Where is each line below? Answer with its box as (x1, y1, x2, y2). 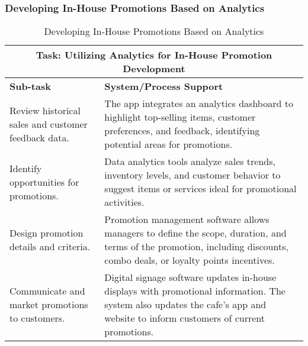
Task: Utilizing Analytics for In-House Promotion (36, 48, 272, 62)
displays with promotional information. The (104, 284, 285, 298)
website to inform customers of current (104, 311, 265, 325)
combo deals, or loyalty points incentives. (104, 253, 275, 267)
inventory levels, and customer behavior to (104, 168, 281, 182)
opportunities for (9, 174, 79, 189)
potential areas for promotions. (104, 137, 233, 151)
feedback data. (9, 130, 69, 144)
